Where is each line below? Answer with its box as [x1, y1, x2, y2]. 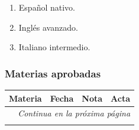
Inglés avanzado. [18, 21, 78, 33]
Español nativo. [18, 1, 75, 13]
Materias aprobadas [5, 66, 101, 80]
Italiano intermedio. [18, 41, 90, 53]
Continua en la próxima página [18, 107, 131, 119]
